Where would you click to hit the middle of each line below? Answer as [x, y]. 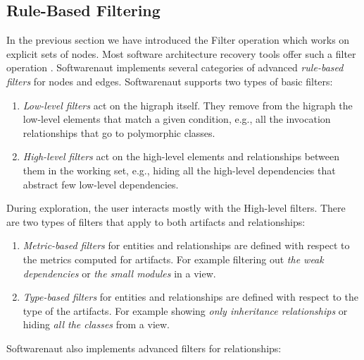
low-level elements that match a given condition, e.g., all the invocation [177, 119]
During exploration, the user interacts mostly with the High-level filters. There [176, 208]
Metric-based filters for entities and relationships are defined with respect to [186, 245]
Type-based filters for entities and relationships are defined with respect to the [190, 297]
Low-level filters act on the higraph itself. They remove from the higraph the [188, 105]
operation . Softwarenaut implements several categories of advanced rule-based [175, 67]
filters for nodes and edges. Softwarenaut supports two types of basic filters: [170, 81]
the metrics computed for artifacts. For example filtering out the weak [173, 259]
